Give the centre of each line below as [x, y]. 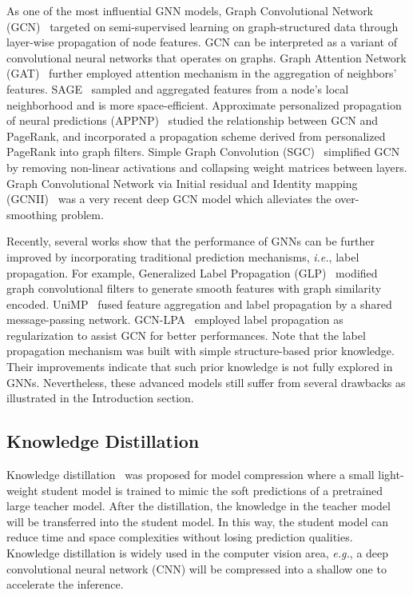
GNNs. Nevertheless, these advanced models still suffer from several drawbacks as [206, 382]
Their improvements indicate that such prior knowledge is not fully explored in [200, 367]
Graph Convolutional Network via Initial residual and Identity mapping [182, 183]
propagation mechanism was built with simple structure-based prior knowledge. [201, 351]
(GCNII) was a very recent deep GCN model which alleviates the [169, 199]
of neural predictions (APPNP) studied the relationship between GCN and [193, 120]
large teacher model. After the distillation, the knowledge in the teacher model [199, 506]
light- [391, 475]
